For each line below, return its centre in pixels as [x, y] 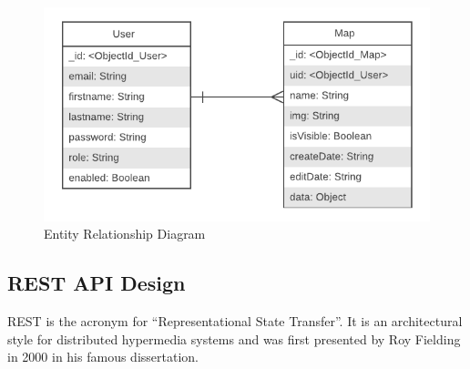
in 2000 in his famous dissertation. [103, 357]
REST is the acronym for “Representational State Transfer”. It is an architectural [235, 321]
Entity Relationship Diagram [125, 234]
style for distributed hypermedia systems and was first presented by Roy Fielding [234, 338]
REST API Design [97, 283]
